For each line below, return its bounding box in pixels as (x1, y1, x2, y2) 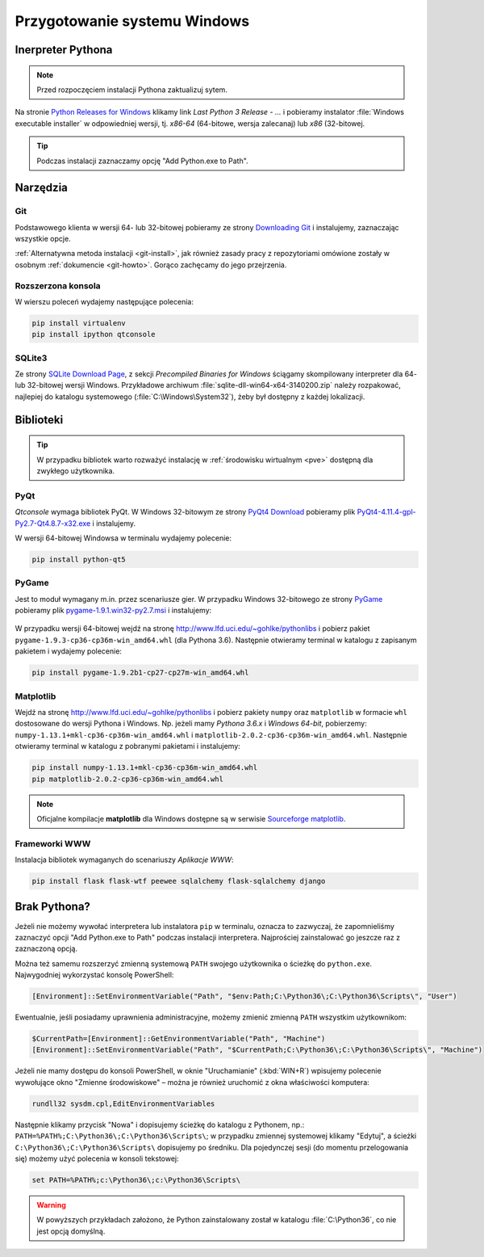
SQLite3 (15, 352, 48, 364)
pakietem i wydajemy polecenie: (15, 646, 123, 656)
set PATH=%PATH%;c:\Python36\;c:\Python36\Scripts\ (31, 1175, 241, 1184)
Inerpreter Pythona (15, 43, 113, 57)
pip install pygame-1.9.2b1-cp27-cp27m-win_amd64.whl (31, 668, 249, 678)
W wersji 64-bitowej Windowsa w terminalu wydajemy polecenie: (15, 533, 232, 543)
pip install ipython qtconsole (31, 330, 156, 339)
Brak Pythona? (15, 900, 90, 914)
